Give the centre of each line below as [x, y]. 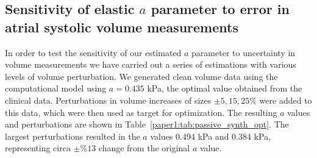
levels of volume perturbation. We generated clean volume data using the [141, 76]
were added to [286, 100]
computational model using [56, 88]
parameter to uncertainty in [244, 52]
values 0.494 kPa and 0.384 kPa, [211, 136]
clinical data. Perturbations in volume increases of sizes [108, 100]
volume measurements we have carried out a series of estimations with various [151, 64]
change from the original [144, 148]
